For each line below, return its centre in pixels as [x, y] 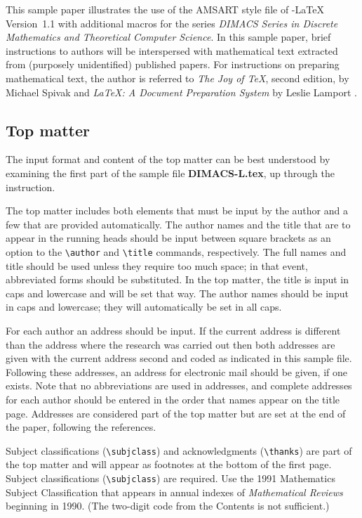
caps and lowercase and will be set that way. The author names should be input [177, 293]
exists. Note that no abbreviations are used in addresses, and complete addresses [179, 386]
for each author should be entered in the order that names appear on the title [173, 399]
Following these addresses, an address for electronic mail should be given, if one [176, 371]
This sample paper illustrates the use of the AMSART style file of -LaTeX [165, 9]
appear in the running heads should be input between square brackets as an [168, 238]
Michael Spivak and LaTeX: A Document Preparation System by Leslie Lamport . [181, 92]
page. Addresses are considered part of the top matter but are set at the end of [176, 413]
